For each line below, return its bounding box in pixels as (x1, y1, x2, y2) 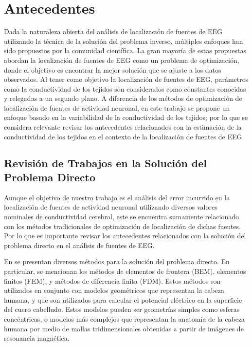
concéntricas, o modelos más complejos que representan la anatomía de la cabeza (4, 313, 245, 324)
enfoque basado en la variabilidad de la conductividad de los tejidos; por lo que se (4, 112, 248, 122)
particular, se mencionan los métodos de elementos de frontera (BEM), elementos (4, 266, 246, 276)
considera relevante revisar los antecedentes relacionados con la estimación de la (4, 122, 242, 132)
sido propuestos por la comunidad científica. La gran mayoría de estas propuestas (4, 45, 246, 56)
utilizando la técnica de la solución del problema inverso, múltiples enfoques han (4, 36, 243, 46)
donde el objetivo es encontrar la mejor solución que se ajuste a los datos (4, 64, 221, 75)
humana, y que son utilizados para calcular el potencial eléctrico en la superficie (4, 294, 242, 305)
